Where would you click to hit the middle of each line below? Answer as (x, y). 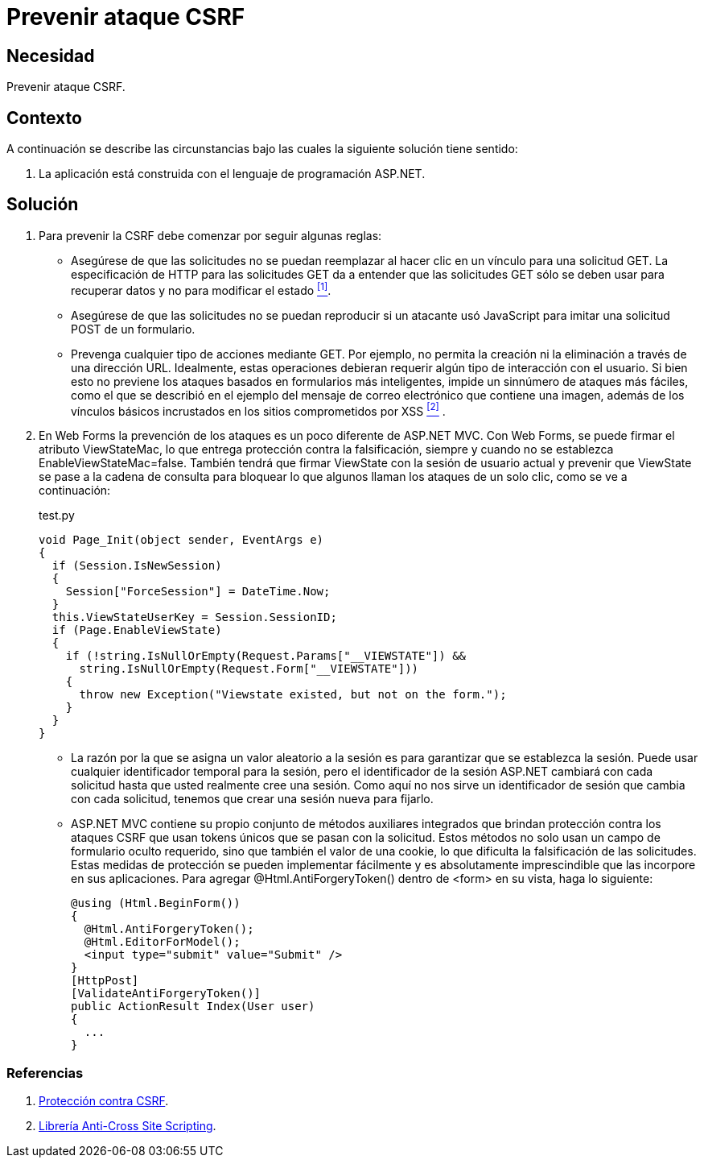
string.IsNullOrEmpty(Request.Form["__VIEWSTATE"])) (249, 669)
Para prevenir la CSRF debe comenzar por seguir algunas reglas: (210, 235)
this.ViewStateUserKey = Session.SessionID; (194, 617)
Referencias (45, 1073)
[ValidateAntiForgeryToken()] (166, 994)
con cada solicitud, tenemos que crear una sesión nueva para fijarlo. (252, 799)
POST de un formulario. (133, 329)
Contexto (44, 118)
